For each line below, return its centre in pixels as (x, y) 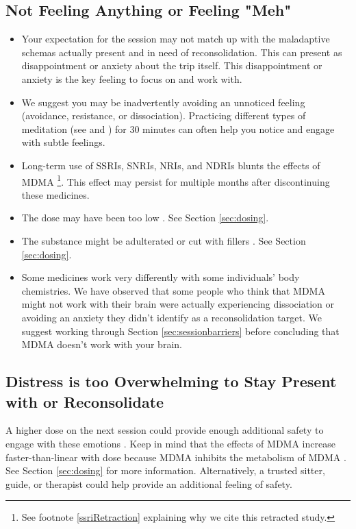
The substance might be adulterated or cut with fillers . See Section (164, 240)
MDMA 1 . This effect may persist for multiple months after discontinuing (176, 180)
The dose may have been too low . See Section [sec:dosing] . (145, 218)
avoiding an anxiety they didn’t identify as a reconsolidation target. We (171, 317)
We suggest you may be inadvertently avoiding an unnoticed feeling (163, 102)
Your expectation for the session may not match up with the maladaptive (176, 39)
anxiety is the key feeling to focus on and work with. (132, 78)
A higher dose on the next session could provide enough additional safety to (165, 430)
